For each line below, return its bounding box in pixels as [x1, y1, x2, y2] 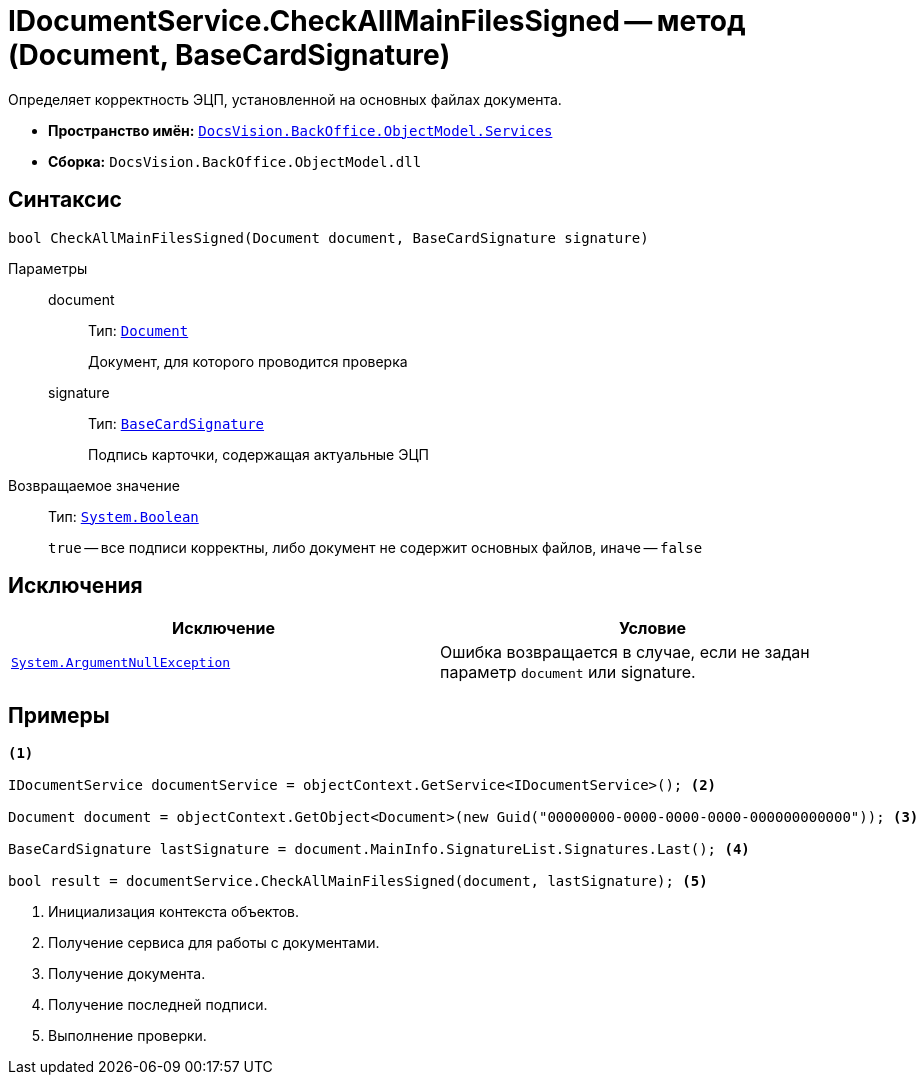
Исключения [8, 573, 143, 599]
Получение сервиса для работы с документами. [48, 934, 380, 952]
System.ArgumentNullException [11, 654, 231, 670]
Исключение [172, 618, 275, 639]
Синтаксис [8, 187, 122, 213]
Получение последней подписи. [48, 996, 268, 1014]
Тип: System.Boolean [48, 507, 199, 525]
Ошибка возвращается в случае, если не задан [440, 642, 810, 663]
